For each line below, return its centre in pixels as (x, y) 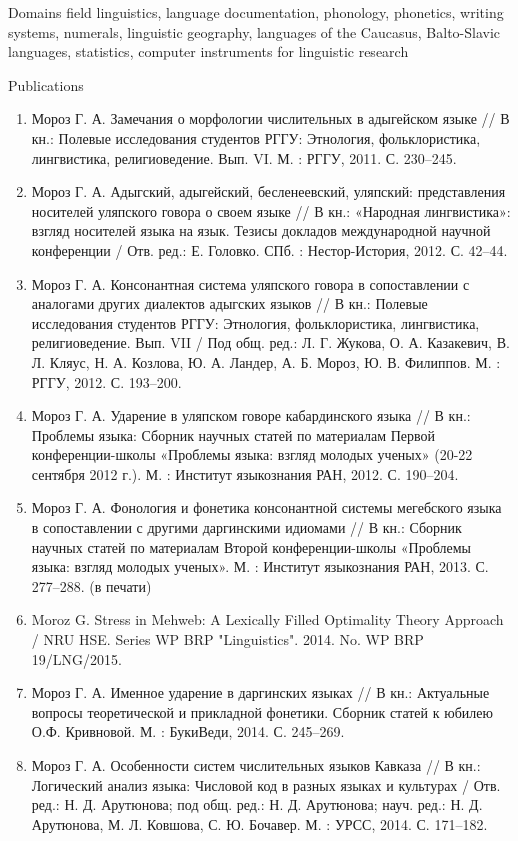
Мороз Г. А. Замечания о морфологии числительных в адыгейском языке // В (270, 118)
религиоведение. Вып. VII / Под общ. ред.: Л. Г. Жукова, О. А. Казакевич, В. (270, 342)
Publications (46, 84)
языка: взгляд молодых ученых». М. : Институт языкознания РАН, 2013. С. (260, 566)
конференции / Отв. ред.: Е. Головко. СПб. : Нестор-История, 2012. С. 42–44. (269, 249)
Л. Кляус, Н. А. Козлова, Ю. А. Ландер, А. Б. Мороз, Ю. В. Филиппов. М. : (266, 361)
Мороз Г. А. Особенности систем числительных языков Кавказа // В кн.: (256, 765)
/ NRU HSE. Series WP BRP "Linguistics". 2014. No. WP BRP (227, 639)
